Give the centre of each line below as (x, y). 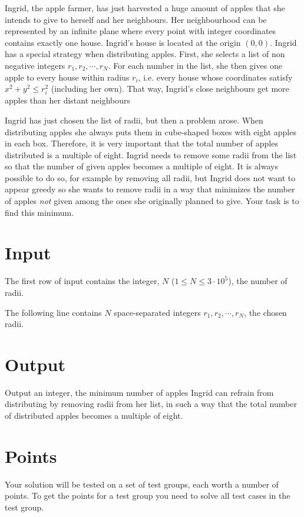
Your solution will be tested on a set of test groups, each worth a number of (142, 484)
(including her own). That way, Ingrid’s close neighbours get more (170, 89)
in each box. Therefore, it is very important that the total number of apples (141, 143)
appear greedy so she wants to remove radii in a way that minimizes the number (150, 189)
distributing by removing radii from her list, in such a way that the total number (151, 404)
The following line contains (53, 312)
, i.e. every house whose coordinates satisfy (215, 77)
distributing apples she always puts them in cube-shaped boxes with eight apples (151, 131)
